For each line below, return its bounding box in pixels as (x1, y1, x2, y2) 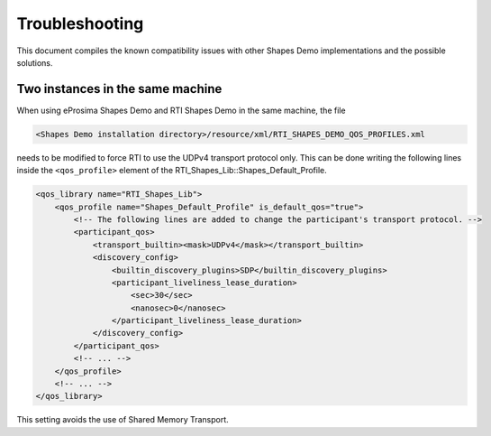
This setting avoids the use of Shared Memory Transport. (16, 414, 229, 425)
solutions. (16, 57, 53, 68)
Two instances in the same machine (16, 81, 223, 97)
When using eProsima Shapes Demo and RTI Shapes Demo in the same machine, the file (16, 105, 346, 116)
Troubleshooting (16, 14, 144, 33)
